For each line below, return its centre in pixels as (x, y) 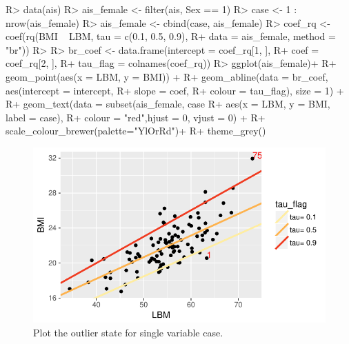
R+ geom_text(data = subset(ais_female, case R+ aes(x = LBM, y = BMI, (168, 104)
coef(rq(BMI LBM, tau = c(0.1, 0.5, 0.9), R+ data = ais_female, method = (171, 36)
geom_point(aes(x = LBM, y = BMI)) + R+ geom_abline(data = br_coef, (167, 76)
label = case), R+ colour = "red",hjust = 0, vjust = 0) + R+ (136, 117)
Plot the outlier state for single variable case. (128, 332)
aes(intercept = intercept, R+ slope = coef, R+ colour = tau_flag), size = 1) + (175, 90)
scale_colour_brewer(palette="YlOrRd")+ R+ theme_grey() (136, 131)
